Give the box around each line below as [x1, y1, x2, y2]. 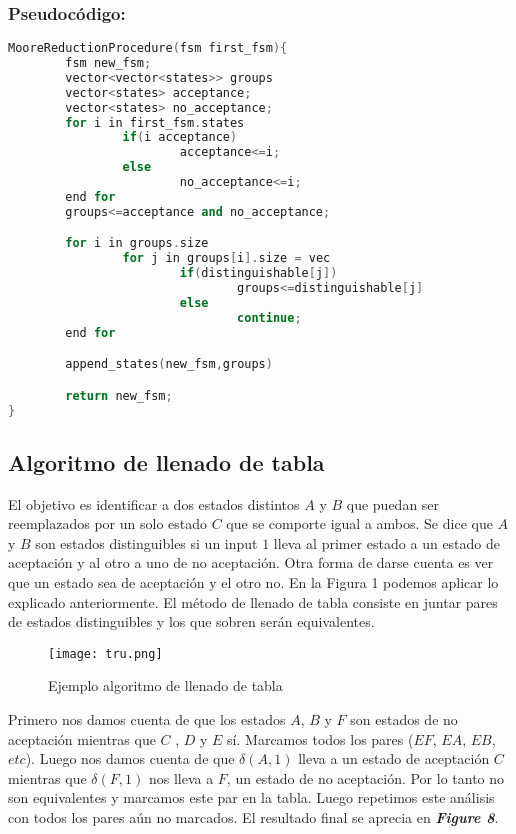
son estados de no [350, 709, 458, 730]
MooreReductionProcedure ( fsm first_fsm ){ [8, 41, 288, 56]
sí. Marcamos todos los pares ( [227, 728, 414, 749]
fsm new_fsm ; [65, 56, 152, 71]
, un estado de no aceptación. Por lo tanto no [226, 767, 505, 788]
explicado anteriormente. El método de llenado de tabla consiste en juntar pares [8, 591, 498, 612]
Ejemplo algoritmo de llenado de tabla [48, 675, 283, 696]
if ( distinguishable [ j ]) [179, 266, 338, 281]
